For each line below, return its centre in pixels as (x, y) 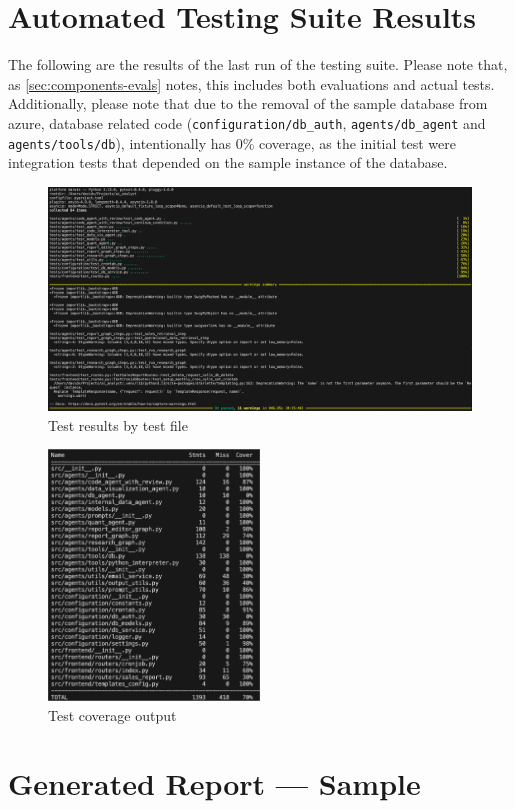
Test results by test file (118, 424)
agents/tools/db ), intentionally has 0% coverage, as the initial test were (232, 142)
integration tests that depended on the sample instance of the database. (228, 162)
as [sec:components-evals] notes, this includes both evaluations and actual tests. (251, 83)
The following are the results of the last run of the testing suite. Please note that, (258, 64)
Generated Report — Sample (214, 783)
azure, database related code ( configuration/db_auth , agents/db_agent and (247, 122)
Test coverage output (112, 714)
